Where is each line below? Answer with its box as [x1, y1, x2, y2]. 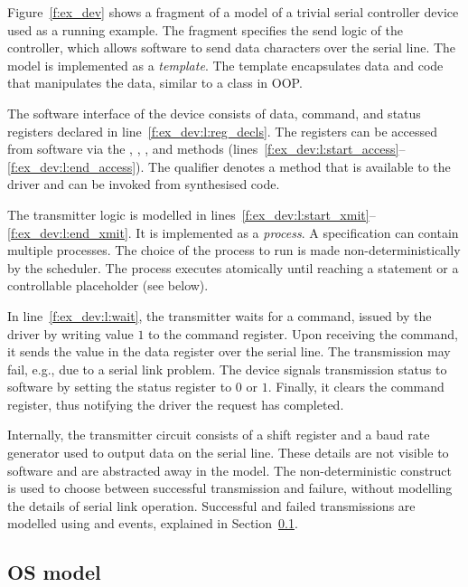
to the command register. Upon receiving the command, [148, 324, 458, 343]
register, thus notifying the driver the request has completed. [7, 394, 344, 413]
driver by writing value [7, 324, 134, 343]
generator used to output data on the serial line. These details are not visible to [7, 443, 449, 462]
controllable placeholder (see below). [7, 276, 209, 295]
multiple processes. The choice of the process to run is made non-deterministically [7, 241, 461, 260]
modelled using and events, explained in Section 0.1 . [7, 514, 298, 533]
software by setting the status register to [7, 377, 232, 396]
